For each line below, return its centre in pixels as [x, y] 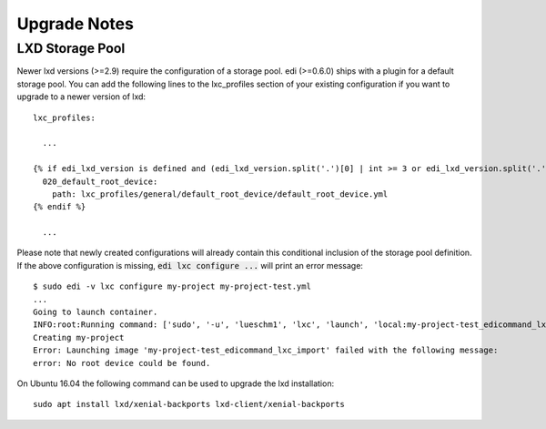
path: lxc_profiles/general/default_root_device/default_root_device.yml [220, 194]
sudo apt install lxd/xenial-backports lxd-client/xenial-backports [189, 404]
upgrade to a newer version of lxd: [81, 97]
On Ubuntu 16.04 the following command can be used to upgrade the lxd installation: [176, 383]
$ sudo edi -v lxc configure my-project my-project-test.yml [172, 286]
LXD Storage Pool [71, 48]
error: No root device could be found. [122, 363]
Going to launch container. [96, 312]
